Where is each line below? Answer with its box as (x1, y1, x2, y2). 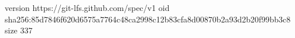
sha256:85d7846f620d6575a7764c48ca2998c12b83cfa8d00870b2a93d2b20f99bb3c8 (5, 13, 291, 25)
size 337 (5, 24, 33, 36)
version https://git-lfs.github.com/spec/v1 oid (5, 2, 170, 13)
